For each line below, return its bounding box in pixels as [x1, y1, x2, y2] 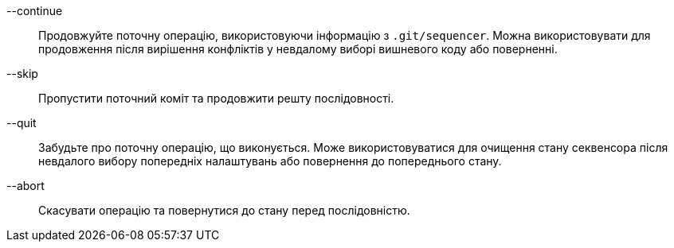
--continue [6, 4, 63, 17]
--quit [6, 116, 37, 130]
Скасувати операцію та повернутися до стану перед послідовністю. [38, 203, 410, 217]
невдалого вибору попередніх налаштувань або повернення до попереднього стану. [38, 154, 502, 168]
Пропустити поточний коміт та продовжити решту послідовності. [38, 91, 394, 105]
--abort [6, 179, 45, 192]
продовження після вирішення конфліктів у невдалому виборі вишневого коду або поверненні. [38, 42, 558, 56]
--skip [6, 67, 38, 80]
